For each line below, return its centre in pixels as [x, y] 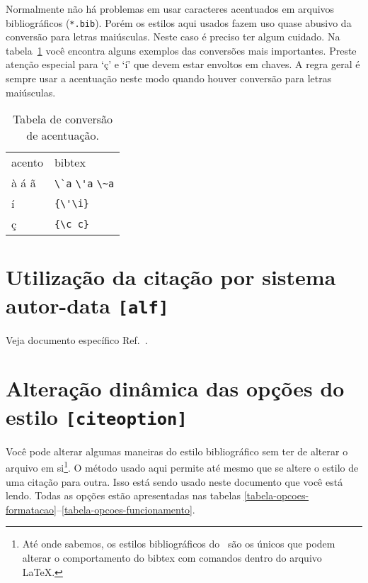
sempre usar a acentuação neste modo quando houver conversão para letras [169, 78]
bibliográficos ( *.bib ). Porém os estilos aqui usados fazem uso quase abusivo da [179, 22]
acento [27, 162]
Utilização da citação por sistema [171, 277]
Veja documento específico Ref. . [77, 339]
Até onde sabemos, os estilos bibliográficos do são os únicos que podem [179, 544]
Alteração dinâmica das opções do [175, 388]
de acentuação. [63, 135]
